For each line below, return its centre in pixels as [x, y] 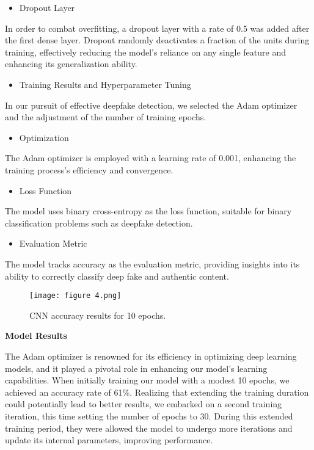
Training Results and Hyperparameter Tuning [105, 84]
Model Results [36, 336]
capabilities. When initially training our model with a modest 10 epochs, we [147, 380]
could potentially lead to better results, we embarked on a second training [144, 404]
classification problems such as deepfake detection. [99, 223]
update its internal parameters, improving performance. [109, 440]
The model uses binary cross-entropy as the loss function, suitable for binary [148, 211]
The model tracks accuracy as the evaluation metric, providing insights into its [152, 263]
